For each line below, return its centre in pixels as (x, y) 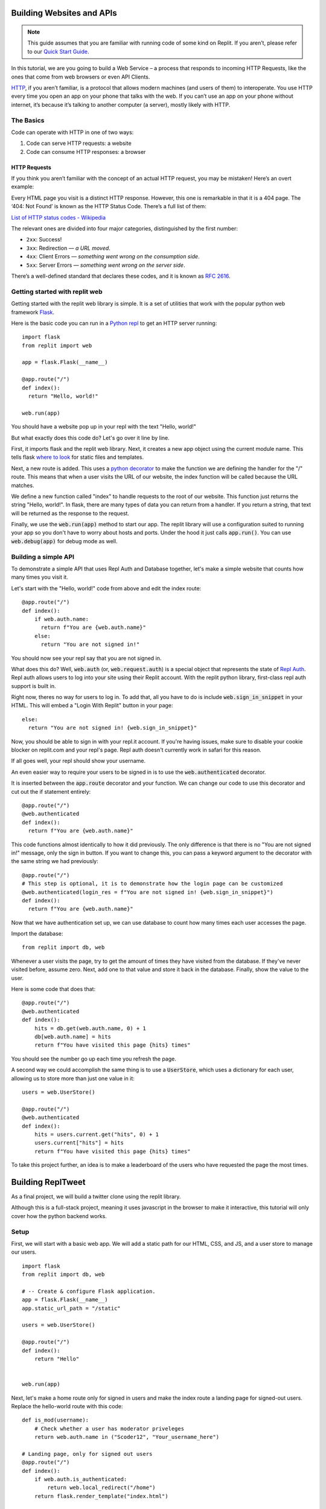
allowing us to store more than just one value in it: (73, 1078)
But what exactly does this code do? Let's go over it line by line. (91, 438)
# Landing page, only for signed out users (87, 1454)
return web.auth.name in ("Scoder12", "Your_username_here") (127, 1437)
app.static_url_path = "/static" (71, 1308)
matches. (23, 485)
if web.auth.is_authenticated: (81, 1479)
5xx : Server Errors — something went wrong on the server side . (106, 265)
